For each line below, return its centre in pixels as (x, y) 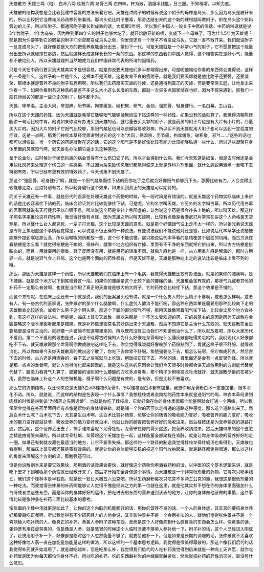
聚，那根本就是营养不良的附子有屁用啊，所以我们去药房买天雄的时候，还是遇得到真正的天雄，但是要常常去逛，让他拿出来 (131, 83)
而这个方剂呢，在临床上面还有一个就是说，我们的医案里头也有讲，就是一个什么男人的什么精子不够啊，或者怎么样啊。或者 (131, 296)
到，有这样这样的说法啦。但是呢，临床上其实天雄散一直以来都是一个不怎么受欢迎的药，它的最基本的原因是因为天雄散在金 (131, 317)
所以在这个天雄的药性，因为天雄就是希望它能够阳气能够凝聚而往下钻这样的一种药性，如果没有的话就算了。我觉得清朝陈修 (131, 114)
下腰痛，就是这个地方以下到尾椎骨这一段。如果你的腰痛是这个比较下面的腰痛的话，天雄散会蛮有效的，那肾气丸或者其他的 (131, 281)
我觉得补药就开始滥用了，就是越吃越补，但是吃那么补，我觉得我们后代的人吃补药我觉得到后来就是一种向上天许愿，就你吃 (131, 549)
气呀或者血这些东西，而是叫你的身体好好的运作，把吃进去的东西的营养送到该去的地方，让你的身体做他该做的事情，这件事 (131, 492)
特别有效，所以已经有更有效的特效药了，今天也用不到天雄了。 (71, 172)
